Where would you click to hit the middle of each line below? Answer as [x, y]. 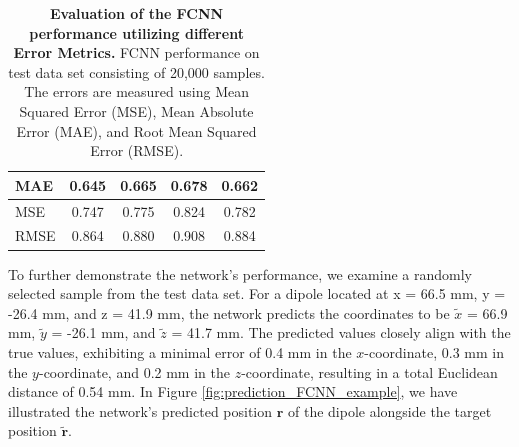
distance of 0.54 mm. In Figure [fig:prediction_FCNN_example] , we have [233, 391]
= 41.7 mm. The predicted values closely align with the [341, 332]
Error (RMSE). [137, 150]
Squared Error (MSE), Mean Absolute [136, 110]
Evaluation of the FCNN [137, 13]
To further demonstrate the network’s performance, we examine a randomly [240, 273]
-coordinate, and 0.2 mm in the [134, 371]
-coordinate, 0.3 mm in [434, 351]
